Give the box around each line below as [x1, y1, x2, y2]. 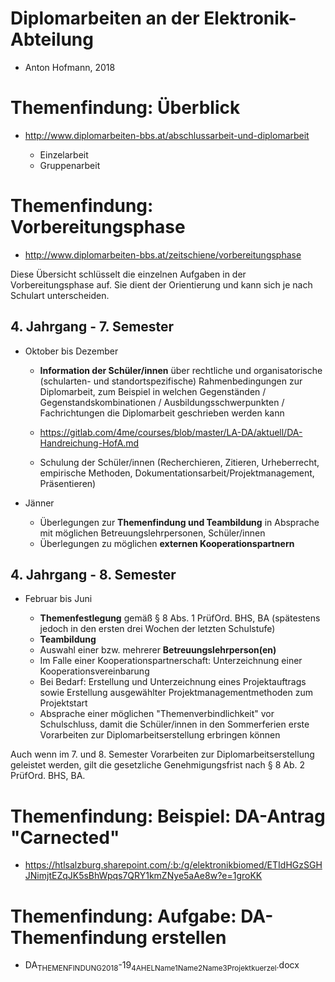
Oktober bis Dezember [24, 345, 119, 357]
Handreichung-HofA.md [39, 437, 140, 449]
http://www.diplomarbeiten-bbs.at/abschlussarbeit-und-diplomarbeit [24, 129, 310, 141]
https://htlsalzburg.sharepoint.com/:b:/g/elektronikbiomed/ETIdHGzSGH [24, 859, 323, 871]
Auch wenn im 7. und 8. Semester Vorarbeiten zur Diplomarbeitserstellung [10, 748, 315, 761]
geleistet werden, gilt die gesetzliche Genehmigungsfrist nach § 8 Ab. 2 [10, 759, 306, 771]
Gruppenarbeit [39, 159, 101, 171]
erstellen [151, 926, 227, 949]
